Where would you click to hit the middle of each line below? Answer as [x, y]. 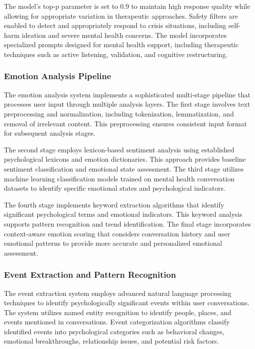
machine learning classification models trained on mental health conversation [119, 178]
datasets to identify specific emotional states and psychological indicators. [115, 188]
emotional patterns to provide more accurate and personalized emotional [113, 243]
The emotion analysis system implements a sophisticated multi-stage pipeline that [127, 94]
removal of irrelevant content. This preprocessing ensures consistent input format [126, 123]
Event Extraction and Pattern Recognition [90, 275]
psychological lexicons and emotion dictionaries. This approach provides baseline [125, 159]
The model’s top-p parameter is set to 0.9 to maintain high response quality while [127, 6]
